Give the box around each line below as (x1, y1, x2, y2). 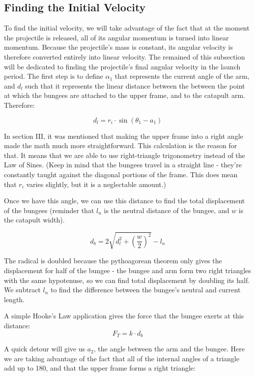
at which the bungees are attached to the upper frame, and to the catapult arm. (4, 90, 246, 100)
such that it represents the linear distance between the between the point (25, 80, 245, 91)
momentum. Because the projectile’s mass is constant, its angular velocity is (4, 42, 233, 52)
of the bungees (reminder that (4, 205, 94, 215)
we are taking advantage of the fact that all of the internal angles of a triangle (4, 353, 239, 363)
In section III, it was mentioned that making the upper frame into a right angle (4, 130, 243, 141)
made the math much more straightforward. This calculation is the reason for (4, 140, 237, 151)
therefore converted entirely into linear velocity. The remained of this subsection (4, 51, 245, 62)
